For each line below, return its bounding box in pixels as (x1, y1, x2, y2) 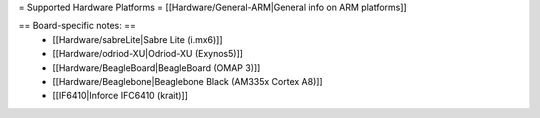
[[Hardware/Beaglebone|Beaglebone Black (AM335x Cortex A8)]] (52, 75, 324, 87)
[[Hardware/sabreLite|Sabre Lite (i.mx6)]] (52, 33, 224, 45)
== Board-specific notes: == (18, 20, 137, 32)
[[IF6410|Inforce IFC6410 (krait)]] (52, 90, 189, 102)
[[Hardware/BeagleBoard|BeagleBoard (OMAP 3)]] (52, 61, 261, 74)
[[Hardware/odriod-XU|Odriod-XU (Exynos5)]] (52, 48, 244, 60)
